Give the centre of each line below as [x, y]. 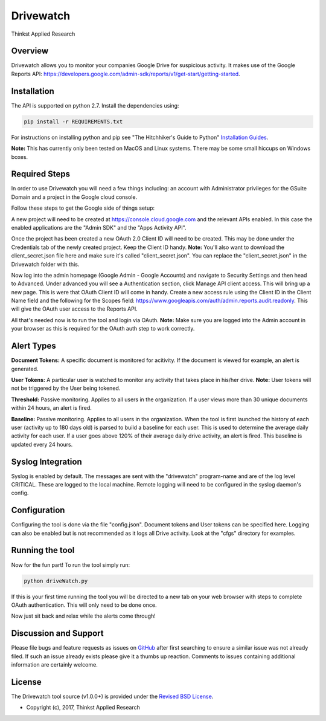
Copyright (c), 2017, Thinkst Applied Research [83, 708]
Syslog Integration [46, 461]
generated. [25, 369]
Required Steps [41, 174]
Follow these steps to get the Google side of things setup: [83, 208]
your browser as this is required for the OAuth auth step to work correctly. [103, 329]
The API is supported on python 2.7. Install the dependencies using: [95, 105]
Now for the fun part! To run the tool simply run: [70, 564]
